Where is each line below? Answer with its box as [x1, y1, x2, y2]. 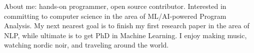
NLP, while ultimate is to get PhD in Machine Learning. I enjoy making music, [4, 30, 247, 40]
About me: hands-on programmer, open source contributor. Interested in [4, 1, 226, 11]
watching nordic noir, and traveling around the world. [4, 40, 169, 50]
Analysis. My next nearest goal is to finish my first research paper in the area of [4, 20, 249, 31]
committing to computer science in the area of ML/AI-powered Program [4, 10, 226, 21]
